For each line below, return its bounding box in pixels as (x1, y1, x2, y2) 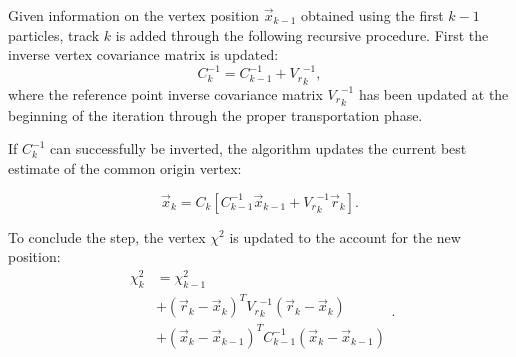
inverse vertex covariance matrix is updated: (8, 44, 279, 65)
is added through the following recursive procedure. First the (115, 24, 489, 45)
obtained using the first (301, 5, 444, 25)
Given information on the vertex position (8, 5, 260, 25)
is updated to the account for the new (229, 226, 461, 247)
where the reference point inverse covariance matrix (8, 83, 323, 104)
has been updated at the (358, 83, 509, 104)
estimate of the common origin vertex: (8, 157, 242, 178)
